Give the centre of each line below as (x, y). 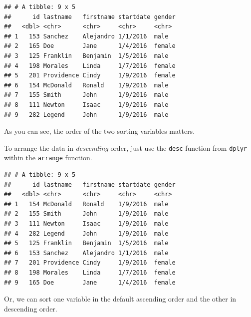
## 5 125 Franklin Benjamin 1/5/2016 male (86, 243)
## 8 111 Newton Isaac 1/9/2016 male (86, 105)
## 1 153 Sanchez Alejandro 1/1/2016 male (86, 36)
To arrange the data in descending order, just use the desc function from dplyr (125, 148)
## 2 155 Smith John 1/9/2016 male (86, 214)
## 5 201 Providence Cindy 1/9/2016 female (90, 76)
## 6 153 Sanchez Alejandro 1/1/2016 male (86, 253)
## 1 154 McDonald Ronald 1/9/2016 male (86, 204)
